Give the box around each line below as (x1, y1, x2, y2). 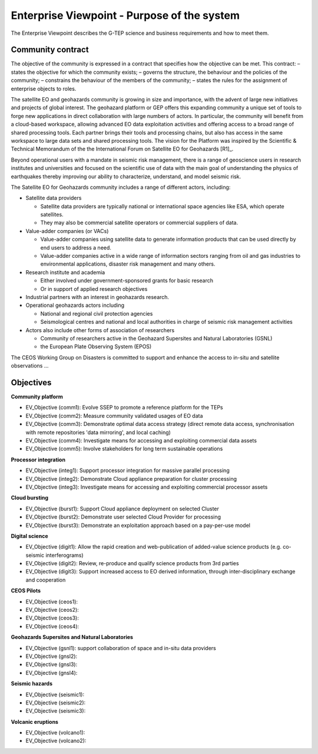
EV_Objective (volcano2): (25, 737, 87, 745)
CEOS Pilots (11, 587, 41, 594)
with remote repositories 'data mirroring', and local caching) (25, 428, 171, 436)
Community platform (11, 393, 63, 401)
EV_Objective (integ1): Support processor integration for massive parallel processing (25, 467, 230, 474)
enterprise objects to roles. (11, 85, 77, 92)
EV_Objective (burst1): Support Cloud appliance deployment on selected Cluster (25, 505, 219, 512)
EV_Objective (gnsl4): (25, 669, 78, 676)
